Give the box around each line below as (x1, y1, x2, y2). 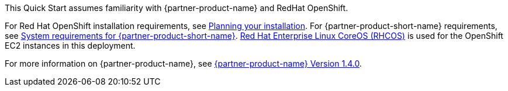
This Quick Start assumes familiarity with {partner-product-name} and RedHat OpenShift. (5, 3, 348, 13)
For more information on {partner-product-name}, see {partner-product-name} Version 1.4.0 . (5, 59, 362, 68)
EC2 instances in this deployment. (5, 41, 136, 50)
